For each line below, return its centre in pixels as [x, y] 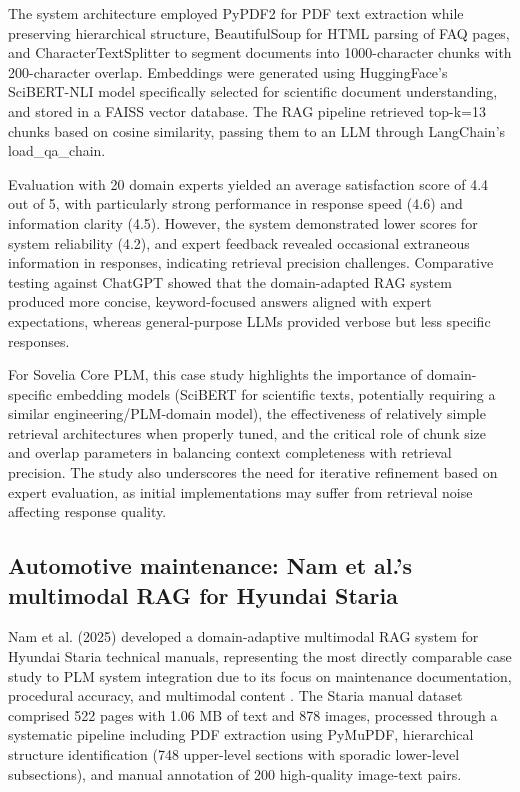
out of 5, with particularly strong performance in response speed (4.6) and [235, 203]
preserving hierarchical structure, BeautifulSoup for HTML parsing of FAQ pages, [259, 32]
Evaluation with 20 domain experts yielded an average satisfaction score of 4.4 [248, 183]
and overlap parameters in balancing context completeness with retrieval [230, 452]
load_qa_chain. [57, 150]
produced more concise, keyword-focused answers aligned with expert [220, 301]
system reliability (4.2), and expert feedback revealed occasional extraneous [239, 242]
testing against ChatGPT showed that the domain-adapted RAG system [230, 281]
